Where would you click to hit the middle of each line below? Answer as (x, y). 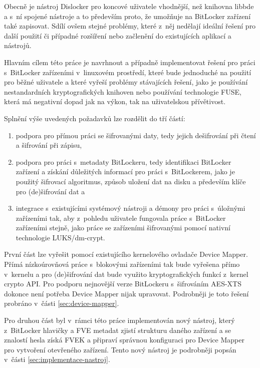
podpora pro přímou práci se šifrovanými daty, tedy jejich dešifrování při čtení (136, 135)
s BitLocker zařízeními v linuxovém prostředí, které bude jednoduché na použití (128, 72)
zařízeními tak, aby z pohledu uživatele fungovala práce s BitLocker (121, 218)
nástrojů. (18, 45)
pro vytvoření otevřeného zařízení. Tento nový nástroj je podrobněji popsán (120, 349)
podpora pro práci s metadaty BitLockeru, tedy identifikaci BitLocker (123, 161)
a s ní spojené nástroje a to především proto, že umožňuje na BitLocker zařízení (127, 16)
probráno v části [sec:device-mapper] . (62, 303)
